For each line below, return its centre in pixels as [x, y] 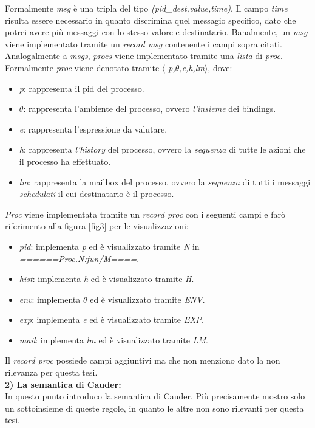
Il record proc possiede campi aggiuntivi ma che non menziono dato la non [143, 360]
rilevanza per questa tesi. [51, 372]
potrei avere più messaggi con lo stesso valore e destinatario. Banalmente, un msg [156, 32]
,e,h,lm [192, 67]
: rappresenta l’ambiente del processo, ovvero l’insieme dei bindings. [150, 109]
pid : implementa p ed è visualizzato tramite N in [109, 246]
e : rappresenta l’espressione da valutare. [93, 129]
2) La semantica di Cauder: [63, 384]
